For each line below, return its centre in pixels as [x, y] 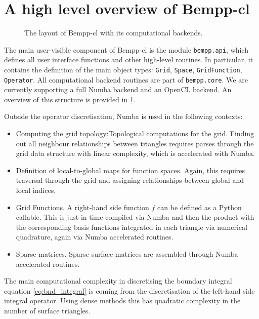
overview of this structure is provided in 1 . [70, 99]
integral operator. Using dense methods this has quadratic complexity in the [122, 301]
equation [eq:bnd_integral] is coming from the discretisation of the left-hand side [129, 290]
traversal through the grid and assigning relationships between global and [130, 180]
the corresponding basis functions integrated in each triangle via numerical [132, 227]
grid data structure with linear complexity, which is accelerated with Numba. [135, 153]
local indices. [36, 190]
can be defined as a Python [200, 207]
